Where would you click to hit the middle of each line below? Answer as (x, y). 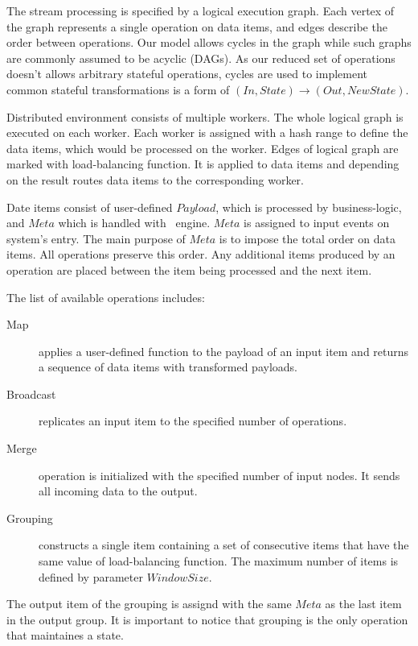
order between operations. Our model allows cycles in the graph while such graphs (209, 42)
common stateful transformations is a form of (118, 89)
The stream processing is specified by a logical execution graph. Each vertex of (201, 10)
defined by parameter (91, 576)
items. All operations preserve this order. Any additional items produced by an (201, 254)
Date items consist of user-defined (90, 207)
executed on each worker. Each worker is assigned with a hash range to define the (207, 133)
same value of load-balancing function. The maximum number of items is (219, 561)
